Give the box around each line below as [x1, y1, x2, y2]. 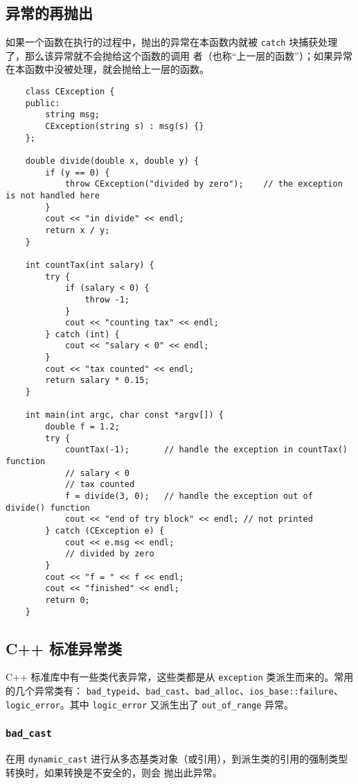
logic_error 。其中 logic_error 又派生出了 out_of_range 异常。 [6, 697, 294, 711]
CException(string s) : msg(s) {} [45, 121, 204, 132]
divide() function [6, 502, 90, 513]
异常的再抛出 [6, 2, 93, 24]
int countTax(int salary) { [25, 259, 154, 270]
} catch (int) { [45, 329, 120, 339]
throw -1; [84, 294, 129, 305]
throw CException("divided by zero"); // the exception [64, 179, 343, 189]
